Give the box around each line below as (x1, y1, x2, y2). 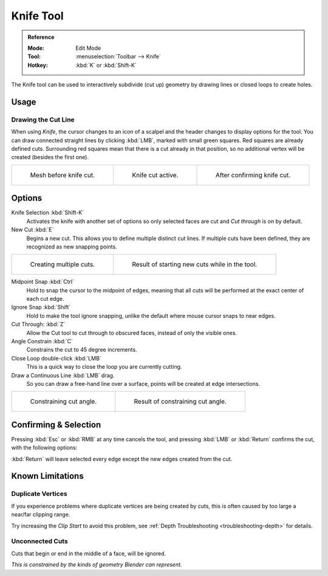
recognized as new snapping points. (26, 243, 118, 250)
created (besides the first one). (11, 154, 89, 161)
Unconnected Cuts (11, 537, 68, 546)
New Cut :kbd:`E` (11, 226, 54, 233)
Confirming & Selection (11, 419, 101, 430)
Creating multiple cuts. (30, 260, 95, 269)
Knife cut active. (131, 171, 179, 179)
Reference (27, 33, 55, 41)
